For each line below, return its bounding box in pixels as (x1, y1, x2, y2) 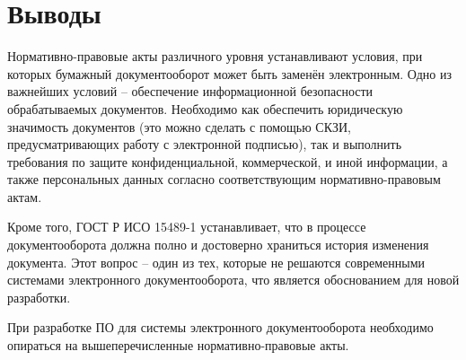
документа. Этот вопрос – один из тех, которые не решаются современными (7, 252, 426, 271)
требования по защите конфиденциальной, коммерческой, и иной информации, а (7, 152, 448, 171)
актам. (7, 187, 42, 206)
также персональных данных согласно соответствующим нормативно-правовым (7, 170, 441, 189)
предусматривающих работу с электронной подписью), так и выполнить (7, 135, 402, 154)
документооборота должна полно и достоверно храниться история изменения (7, 235, 429, 254)
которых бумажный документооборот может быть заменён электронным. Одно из (7, 64, 453, 83)
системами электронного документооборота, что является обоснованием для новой (7, 270, 460, 289)
